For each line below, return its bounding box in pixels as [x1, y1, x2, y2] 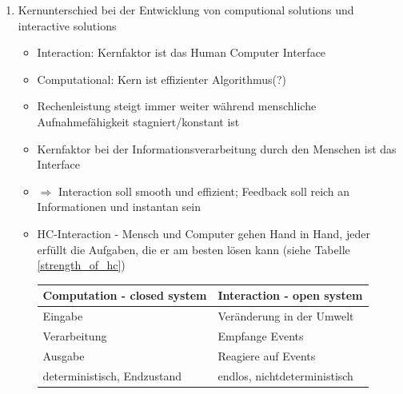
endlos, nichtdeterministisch [217, 367, 353, 384]
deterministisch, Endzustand [42, 367, 182, 384]
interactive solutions [18, 17, 117, 34]
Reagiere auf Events [217, 347, 316, 364]
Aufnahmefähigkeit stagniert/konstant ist [37, 113, 240, 129]
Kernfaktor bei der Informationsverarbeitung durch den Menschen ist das [37, 140, 397, 157]
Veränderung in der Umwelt [217, 308, 354, 324]
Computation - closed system [42, 287, 207, 304]
